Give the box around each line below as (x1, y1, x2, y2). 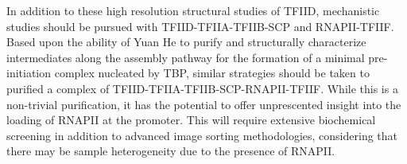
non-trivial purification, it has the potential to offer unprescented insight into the (6, 96, 401, 112)
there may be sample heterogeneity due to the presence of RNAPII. (6, 143, 335, 159)
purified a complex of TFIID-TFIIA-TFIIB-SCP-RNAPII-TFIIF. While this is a (6, 80, 398, 96)
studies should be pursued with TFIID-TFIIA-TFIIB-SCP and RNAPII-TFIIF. (6, 18, 394, 34)
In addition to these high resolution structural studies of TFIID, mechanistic (6, 2, 380, 18)
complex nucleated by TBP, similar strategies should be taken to (54, 64, 370, 81)
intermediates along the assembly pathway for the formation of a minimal (6, 49, 365, 65)
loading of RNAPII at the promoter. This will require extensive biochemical (6, 111, 376, 128)
